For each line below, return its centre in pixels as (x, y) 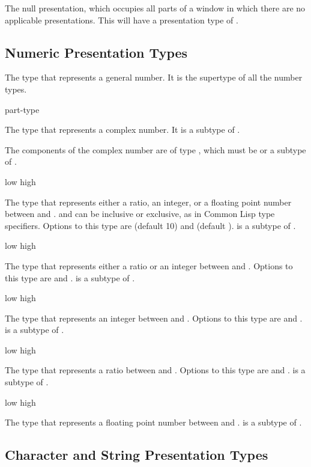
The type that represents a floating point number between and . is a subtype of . (153, 422)
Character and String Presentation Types (137, 455)
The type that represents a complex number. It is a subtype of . (122, 130)
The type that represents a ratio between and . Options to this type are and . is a (155, 370)
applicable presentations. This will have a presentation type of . (122, 20)
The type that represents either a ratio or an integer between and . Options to (149, 265)
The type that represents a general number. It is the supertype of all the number (154, 77)
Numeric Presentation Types (96, 52)
